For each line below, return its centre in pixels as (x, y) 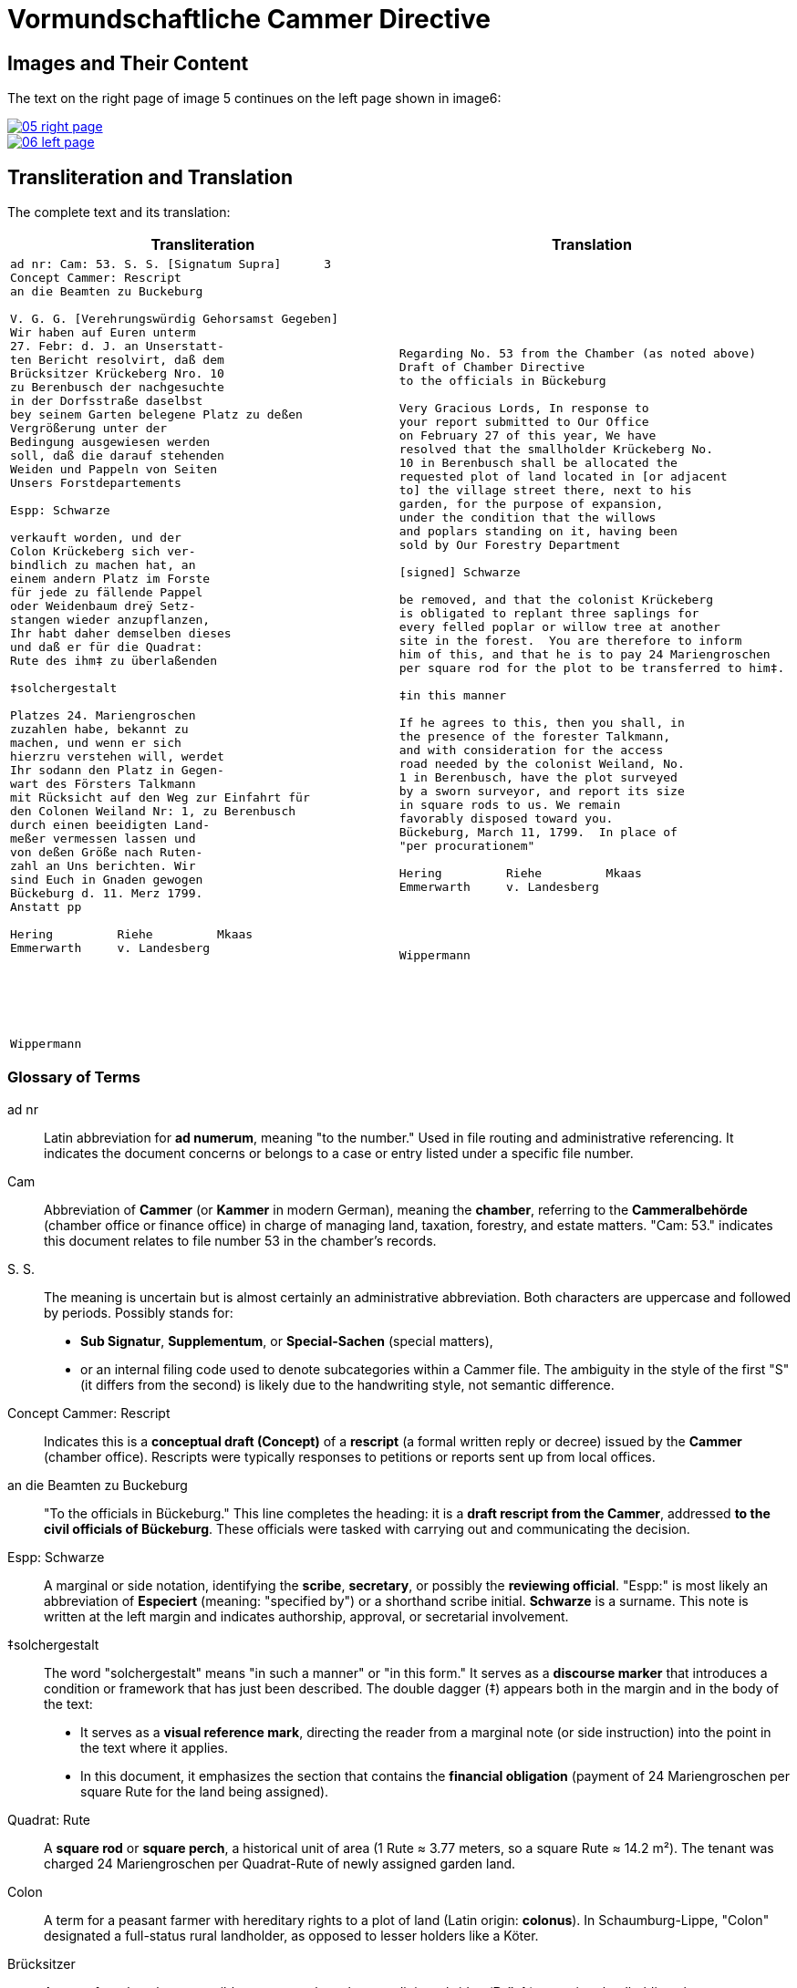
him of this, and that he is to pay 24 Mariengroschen (585, 654)
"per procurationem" (467, 845)
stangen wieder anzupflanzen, (110, 620)
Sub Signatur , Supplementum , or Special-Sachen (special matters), (287, 1341)
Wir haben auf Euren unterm (103, 333)
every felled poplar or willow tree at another (559, 626)
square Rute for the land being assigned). (205, 1791)
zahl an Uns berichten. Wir (103, 866)
